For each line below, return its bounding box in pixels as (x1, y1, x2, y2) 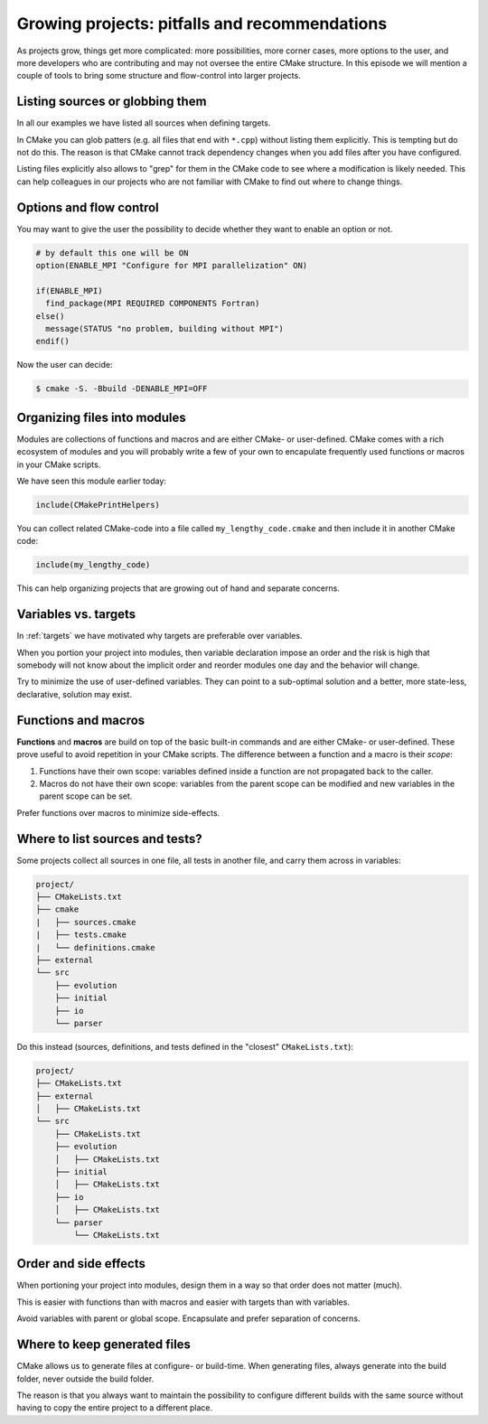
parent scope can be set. (39, 791, 133, 801)
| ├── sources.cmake (35, 917, 136, 927)
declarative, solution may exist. (16, 689, 133, 699)
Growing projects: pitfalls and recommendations (16, 14, 388, 33)
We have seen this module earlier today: (16, 475, 167, 487)
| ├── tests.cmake (35, 930, 127, 940)
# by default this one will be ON (35, 248, 189, 258)
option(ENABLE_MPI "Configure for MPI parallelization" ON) (35, 260, 308, 271)
